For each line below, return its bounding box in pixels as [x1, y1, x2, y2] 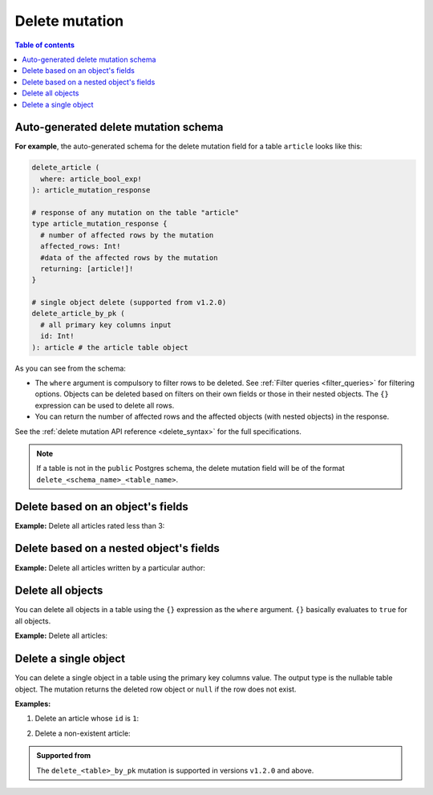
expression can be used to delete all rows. [34, 400, 175, 410]
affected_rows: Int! [40, 241, 121, 251]
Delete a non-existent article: [34, 728, 132, 738]
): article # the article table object [31, 343, 188, 352]
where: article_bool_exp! [40, 174, 142, 184]
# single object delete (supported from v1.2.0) [31, 298, 227, 307]
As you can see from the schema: [14, 363, 126, 373]
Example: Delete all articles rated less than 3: [14, 521, 165, 530]
